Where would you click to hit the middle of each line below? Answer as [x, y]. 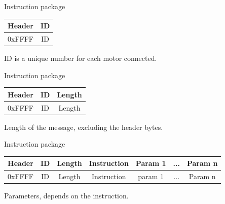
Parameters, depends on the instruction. [66, 196]
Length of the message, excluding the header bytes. [84, 127]
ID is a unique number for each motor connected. [81, 58]
